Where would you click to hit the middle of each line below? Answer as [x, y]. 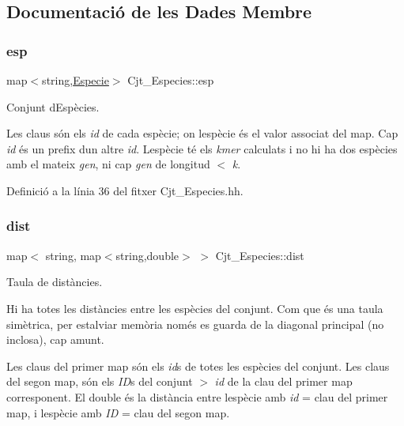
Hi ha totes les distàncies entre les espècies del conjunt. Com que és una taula [195, 308]
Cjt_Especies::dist [260, 255]
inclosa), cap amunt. [55, 339]
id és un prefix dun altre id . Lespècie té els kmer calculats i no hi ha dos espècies [202, 148]
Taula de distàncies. [55, 282]
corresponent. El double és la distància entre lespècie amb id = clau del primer [197, 396]
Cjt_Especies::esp [171, 80]
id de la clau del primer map [283, 381]
